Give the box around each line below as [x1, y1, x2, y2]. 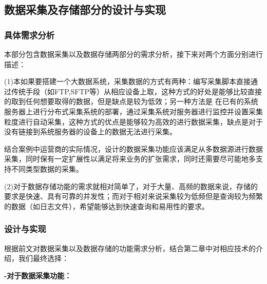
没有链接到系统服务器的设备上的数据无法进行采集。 [4, 126, 177, 137]
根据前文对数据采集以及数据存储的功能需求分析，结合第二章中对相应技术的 [4, 242, 256, 253]
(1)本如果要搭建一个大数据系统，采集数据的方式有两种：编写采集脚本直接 [4, 76, 251, 87]
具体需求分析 [4, 28, 55, 41]
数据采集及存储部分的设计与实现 [4, 2, 166, 17]
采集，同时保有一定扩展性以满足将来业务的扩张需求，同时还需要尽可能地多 [4, 153, 256, 164]
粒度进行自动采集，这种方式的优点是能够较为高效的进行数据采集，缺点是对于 [4, 116, 263, 127]
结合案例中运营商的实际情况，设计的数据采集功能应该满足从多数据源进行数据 [4, 143, 263, 154]
